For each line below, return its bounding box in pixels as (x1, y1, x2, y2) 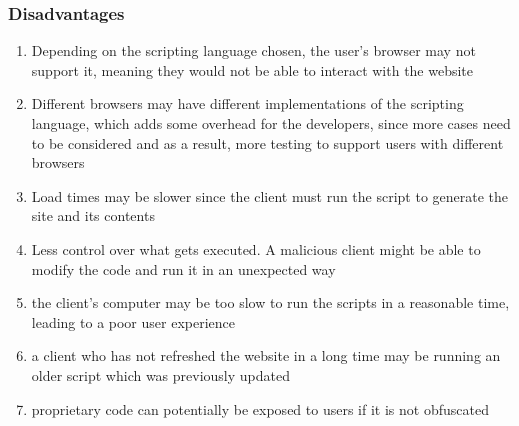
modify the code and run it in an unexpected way (31, 258, 336, 279)
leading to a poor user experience (31, 311, 235, 332)
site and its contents (31, 205, 155, 226)
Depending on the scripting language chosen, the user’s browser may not (31, 40, 476, 61)
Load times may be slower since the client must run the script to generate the (31, 185, 509, 206)
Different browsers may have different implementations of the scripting (31, 93, 464, 114)
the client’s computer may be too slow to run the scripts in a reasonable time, (31, 292, 510, 313)
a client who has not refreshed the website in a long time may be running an (31, 345, 501, 366)
